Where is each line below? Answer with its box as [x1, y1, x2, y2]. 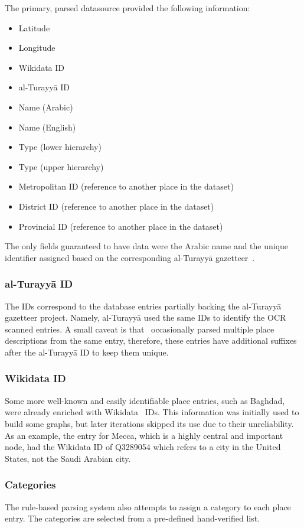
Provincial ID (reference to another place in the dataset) [18, 220, 223, 232]
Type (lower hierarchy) [18, 141, 102, 153]
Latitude [18, 21, 50, 34]
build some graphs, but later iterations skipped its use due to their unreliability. [5, 417, 294, 429]
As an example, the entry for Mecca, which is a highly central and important [5, 429, 283, 441]
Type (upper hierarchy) [18, 160, 104, 172]
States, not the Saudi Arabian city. [5, 452, 131, 464]
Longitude [18, 41, 55, 54]
